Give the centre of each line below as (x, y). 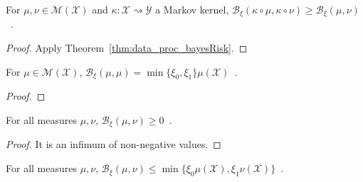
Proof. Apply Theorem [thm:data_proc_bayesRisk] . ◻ (127, 48)
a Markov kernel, (192, 9)
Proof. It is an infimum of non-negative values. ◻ (114, 144)
